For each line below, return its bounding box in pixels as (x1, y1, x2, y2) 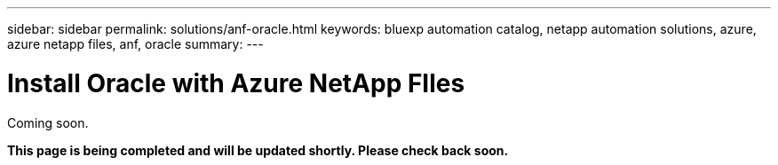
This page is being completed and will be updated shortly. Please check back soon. (7, 142, 509, 158)
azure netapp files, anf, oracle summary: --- (7, 36, 264, 51)
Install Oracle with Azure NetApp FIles (7, 67, 465, 98)
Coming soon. (7, 114, 89, 130)
